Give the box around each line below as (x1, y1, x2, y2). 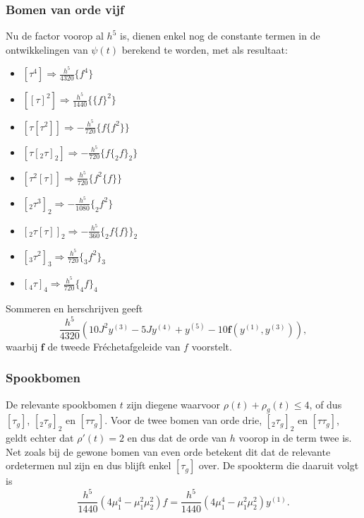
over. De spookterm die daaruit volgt (198, 458, 359, 473)
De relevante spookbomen (6, 396, 117, 411)
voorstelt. (191, 339, 232, 353)
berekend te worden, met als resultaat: (121, 42, 288, 57)
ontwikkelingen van (6, 42, 88, 57)
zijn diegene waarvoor (126, 396, 221, 411)
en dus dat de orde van (127, 430, 227, 445)
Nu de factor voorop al (6, 28, 104, 43)
